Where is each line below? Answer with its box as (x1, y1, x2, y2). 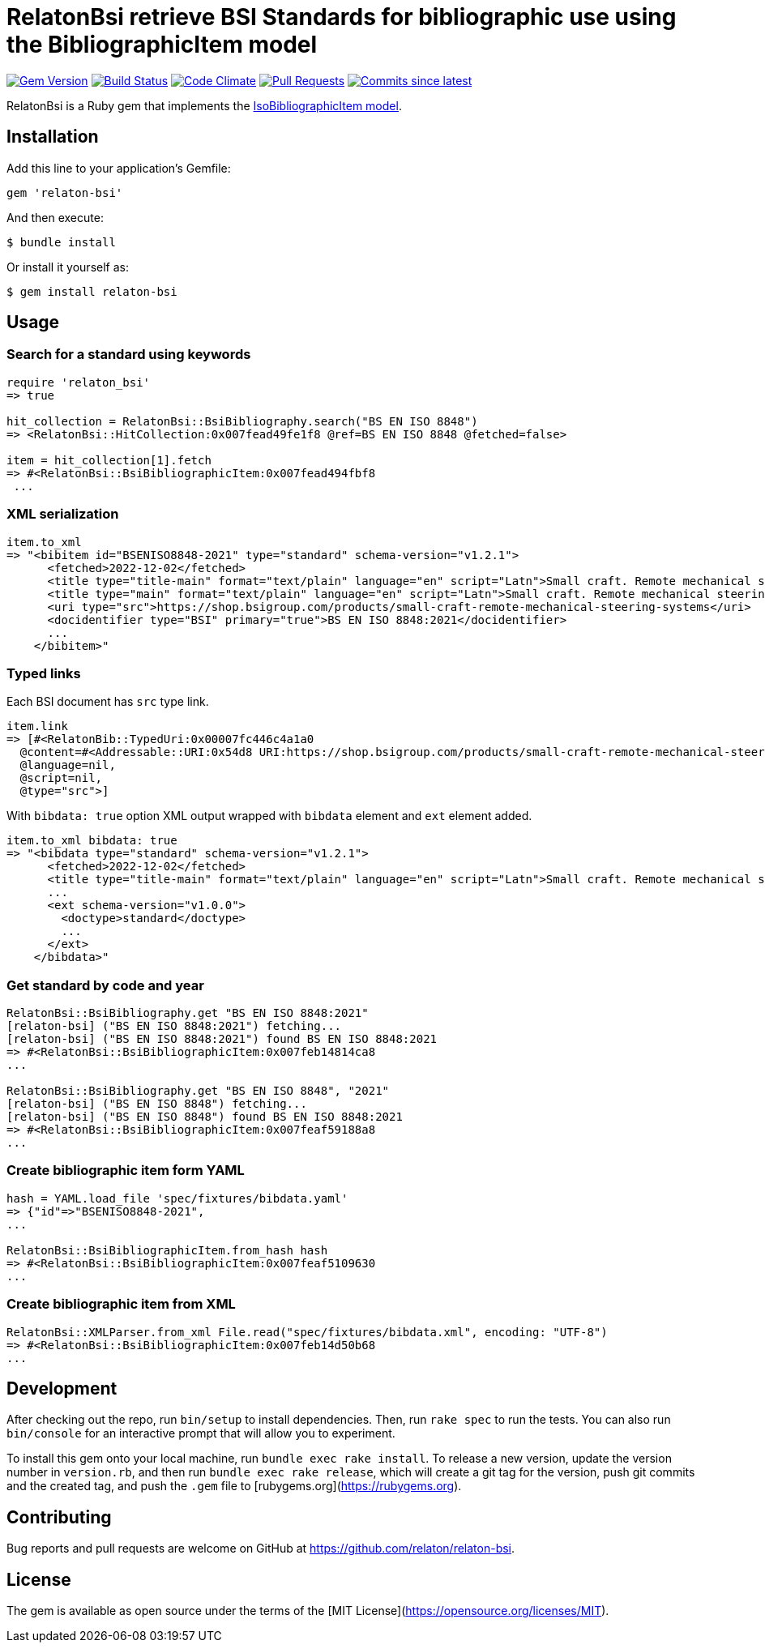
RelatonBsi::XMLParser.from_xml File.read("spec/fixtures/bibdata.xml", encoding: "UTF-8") (6, 1325, 608, 1339)
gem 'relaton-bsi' (6, 186, 123, 199)
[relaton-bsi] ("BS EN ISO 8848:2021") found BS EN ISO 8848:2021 (6, 1032, 438, 1046)
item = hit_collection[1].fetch (6, 453, 212, 467)
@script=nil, (19, 771, 103, 785)
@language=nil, (19, 758, 116, 772)
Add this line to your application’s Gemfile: (6, 160, 231, 175)
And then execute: (6, 210, 104, 224)
